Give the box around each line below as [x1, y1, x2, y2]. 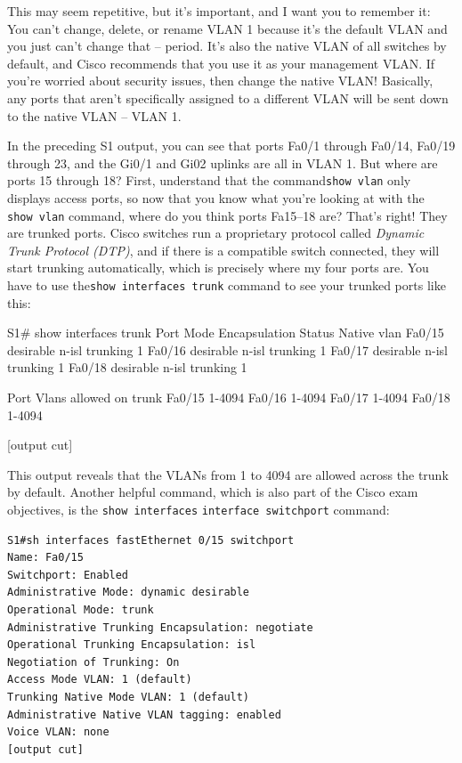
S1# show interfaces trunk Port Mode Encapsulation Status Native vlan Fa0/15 [7, 323, 444, 342]
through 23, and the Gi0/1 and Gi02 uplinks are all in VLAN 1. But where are [7, 153, 438, 172]
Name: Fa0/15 [7, 551, 84, 564]
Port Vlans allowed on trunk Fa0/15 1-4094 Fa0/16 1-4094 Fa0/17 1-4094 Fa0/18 [7, 388, 450, 407]
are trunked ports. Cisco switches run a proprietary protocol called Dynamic [7, 223, 425, 242]
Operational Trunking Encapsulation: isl [7, 638, 256, 652]
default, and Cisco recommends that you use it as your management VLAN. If [7, 53, 435, 72]
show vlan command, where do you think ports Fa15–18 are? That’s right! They [7, 206, 448, 224]
